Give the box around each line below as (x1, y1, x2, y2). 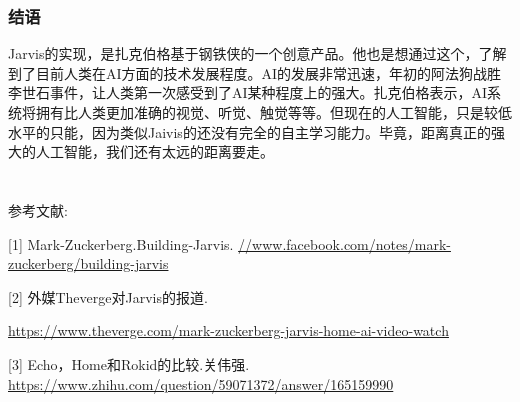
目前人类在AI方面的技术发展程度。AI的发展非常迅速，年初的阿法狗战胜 (35, 62, 502, 83)
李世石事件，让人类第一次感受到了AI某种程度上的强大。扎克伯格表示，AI (8, 82, 488, 103)
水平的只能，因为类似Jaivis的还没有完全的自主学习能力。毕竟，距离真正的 (8, 121, 491, 142)
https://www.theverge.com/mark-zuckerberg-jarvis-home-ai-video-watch (8, 320, 449, 341)
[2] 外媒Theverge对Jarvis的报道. (8, 286, 208, 307)
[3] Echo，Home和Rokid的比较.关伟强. (8, 353, 250, 374)
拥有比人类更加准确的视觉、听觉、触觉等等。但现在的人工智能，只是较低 (35, 102, 512, 122)
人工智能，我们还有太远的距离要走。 (35, 141, 274, 162)
